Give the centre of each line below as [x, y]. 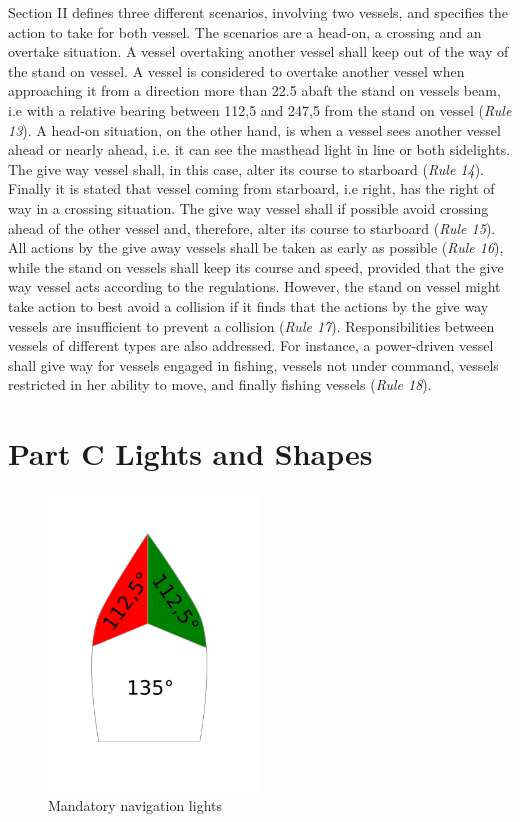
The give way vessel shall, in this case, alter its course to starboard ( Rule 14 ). [246, 168]
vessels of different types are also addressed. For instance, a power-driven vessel [251, 345]
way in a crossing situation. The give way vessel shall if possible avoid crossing [248, 207]
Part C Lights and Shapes [190, 453]
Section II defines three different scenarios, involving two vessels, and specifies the [258, 12]
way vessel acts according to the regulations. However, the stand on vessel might [254, 286]
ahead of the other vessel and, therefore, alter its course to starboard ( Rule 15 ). [252, 227]
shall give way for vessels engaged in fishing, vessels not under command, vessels [253, 364]
